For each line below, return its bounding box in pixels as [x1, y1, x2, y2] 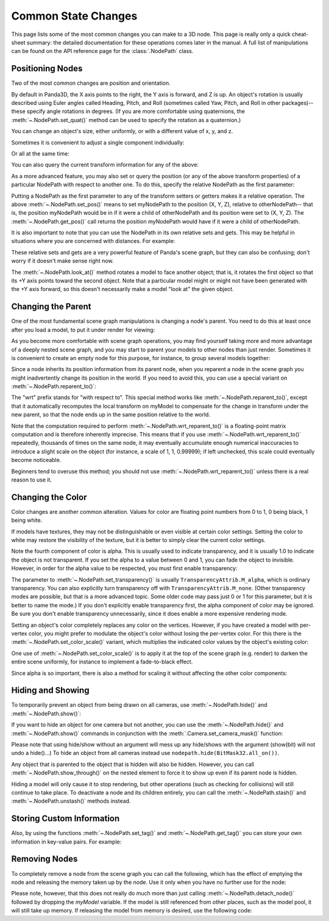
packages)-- [281, 99, 314, 107]
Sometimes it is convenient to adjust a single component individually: [11, 139, 185, 146]
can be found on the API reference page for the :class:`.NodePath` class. [11, 48, 194, 55]
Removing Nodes [11, 854, 78, 864]
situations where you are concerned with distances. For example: [11, 237, 175, 245]
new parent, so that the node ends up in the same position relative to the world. [11, 411, 210, 418]
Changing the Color [11, 492, 87, 502]
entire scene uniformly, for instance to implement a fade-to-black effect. [11, 658, 193, 665]
